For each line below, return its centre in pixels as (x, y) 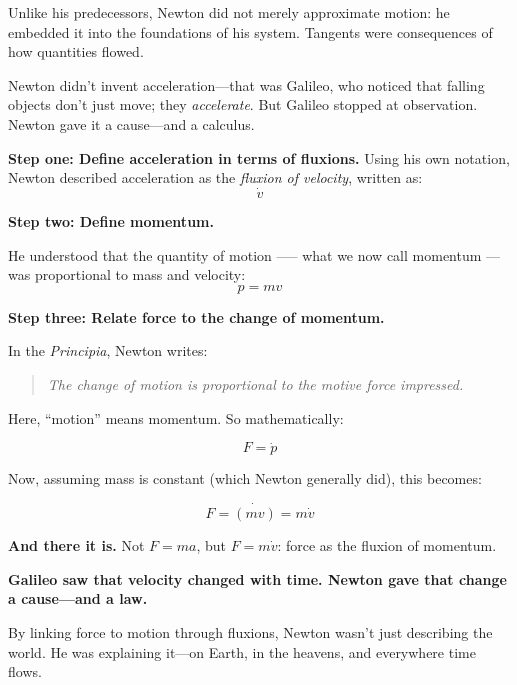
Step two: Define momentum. (111, 220)
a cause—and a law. (78, 598)
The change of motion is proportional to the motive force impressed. (255, 383)
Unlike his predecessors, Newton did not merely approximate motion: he (229, 12)
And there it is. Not (76, 545)
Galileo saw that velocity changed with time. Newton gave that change (257, 578)
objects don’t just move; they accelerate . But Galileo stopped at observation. (243, 104)
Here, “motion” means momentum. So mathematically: (176, 417)
